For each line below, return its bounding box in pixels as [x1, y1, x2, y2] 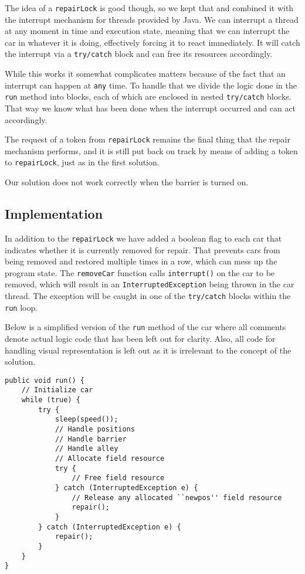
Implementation [5, 205, 103, 223]
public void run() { [5, 376, 85, 385]
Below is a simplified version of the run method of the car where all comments [5, 321, 286, 333]
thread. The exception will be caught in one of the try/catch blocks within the [5, 290, 291, 302]
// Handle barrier [55, 434, 127, 443]
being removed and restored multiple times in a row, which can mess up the [5, 255, 277, 267]
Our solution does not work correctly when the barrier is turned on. [5, 176, 249, 188]
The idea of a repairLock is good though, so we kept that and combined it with [5, 2, 294, 13]
